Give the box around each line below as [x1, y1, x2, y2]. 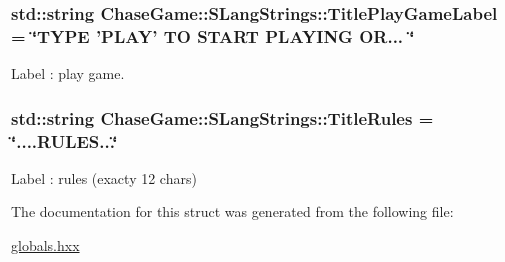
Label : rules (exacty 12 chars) [11, 167, 197, 188]
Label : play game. [11, 63, 125, 84]
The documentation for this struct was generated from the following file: [11, 201, 454, 222]
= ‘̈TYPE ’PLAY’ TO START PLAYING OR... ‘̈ [11, 23, 415, 48]
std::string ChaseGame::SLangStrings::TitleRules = [11, 105, 434, 130]
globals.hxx [11, 235, 80, 256]
